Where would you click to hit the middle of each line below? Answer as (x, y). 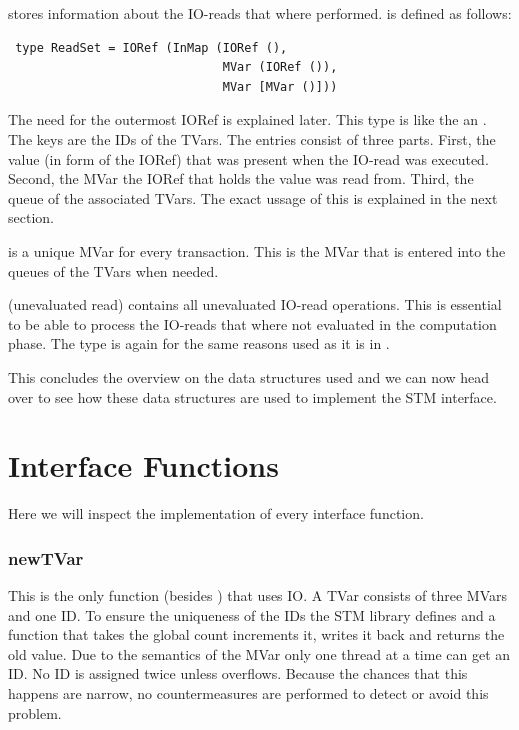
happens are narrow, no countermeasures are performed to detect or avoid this (248, 693)
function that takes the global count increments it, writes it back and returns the (256, 634)
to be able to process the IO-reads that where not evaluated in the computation (252, 323)
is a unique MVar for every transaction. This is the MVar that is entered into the (257, 250)
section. (31, 217)
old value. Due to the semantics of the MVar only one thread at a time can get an (259, 653)
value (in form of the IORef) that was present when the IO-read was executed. (248, 158)
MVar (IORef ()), (280, 67)
